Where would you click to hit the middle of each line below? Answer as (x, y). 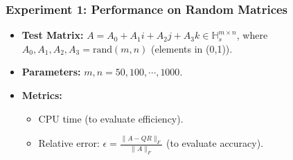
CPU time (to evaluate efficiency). (111, 118)
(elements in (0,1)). (192, 48)
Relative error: (69, 143)
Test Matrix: (53, 35)
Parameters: (51, 72)
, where (252, 35)
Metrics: (42, 95)
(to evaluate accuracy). (215, 143)
